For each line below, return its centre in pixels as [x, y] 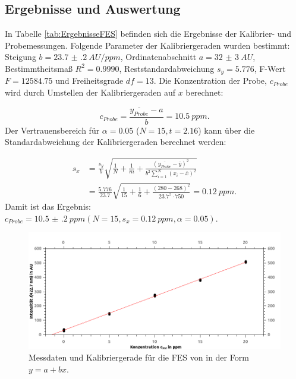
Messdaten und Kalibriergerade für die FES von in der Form [139, 357]
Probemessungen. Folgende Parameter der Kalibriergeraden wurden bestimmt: [147, 45]
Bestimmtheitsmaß [39, 68]
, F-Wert [270, 68]
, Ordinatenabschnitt [158, 57]
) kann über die [226, 130]
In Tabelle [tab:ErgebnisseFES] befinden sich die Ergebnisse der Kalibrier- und [148, 34]
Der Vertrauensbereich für [52, 130]
